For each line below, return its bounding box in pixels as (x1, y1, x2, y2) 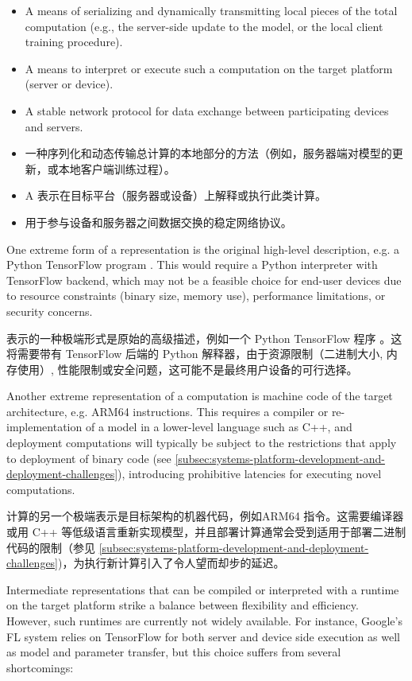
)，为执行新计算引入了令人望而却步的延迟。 (58, 555, 285, 571)
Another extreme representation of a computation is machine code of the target (6, 387, 393, 404)
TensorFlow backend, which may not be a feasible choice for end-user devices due (6, 271, 402, 288)
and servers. (25, 118, 83, 134)
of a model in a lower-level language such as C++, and (85, 418, 352, 435)
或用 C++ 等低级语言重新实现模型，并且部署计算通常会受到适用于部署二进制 (6, 523, 406, 540)
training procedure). (25, 33, 123, 50)
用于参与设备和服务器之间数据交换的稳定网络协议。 (25, 213, 292, 230)
